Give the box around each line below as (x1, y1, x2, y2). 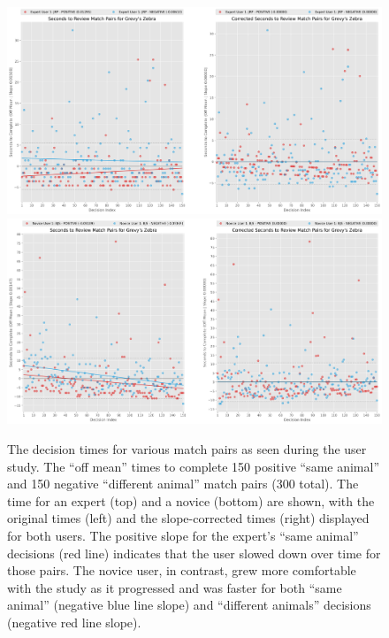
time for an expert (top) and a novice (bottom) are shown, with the (7, 491, 375, 510)
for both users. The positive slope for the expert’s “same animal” (7, 527, 359, 545)
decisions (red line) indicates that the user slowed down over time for (7, 543, 381, 562)
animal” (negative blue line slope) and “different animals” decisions (7, 596, 371, 614)
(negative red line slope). (7, 612, 141, 631)
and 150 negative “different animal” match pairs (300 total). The (7, 474, 359, 493)
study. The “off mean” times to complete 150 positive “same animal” (7, 457, 380, 475)
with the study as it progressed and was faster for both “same (7, 578, 342, 596)
